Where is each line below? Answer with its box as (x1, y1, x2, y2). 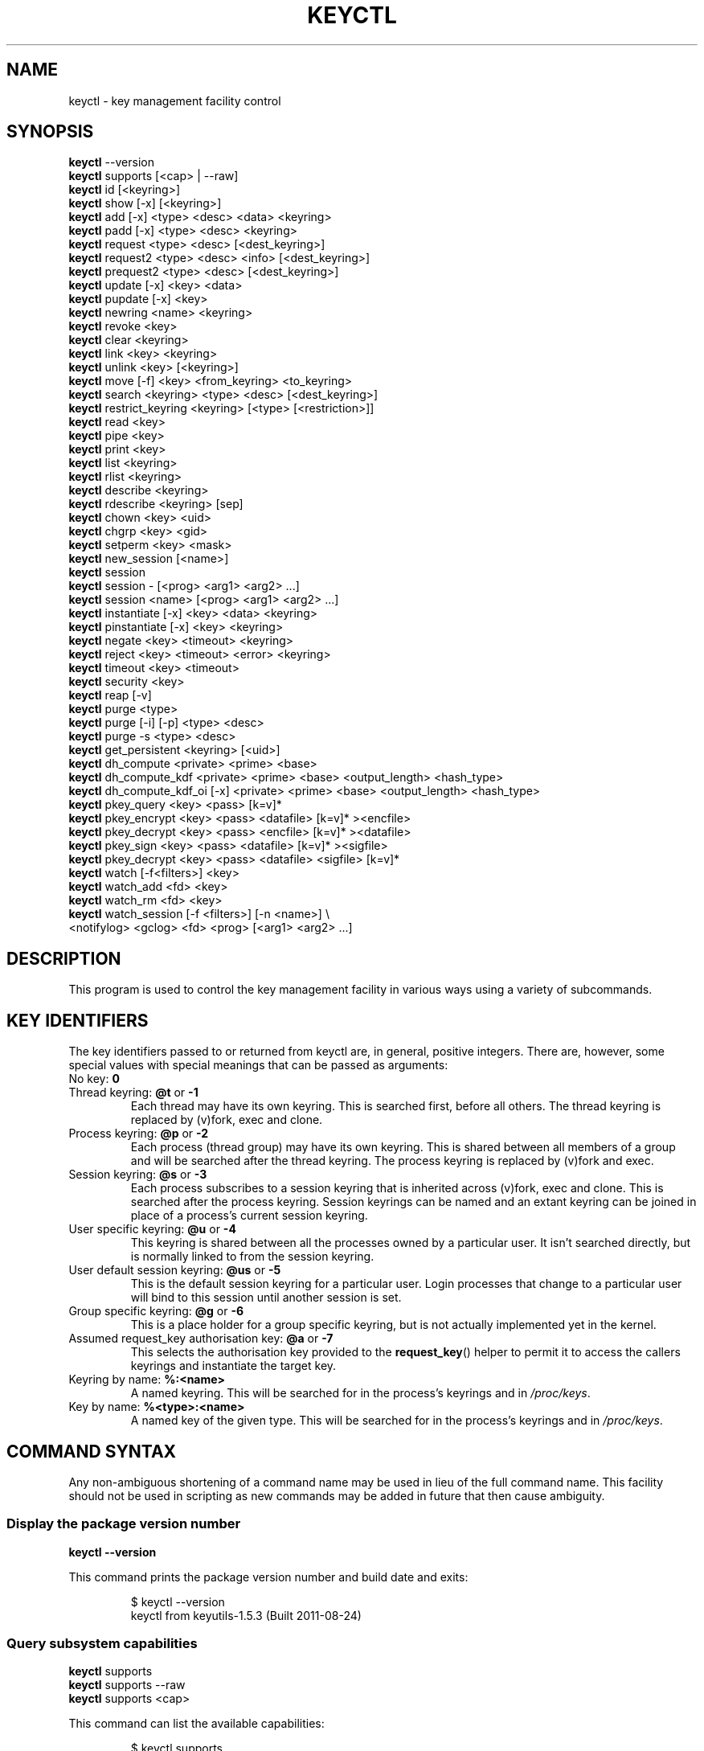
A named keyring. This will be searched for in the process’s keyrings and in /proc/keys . (130, 1386, 591, 1400)
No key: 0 (68, 1072, 120, 1086)
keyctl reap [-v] (68, 688, 152, 703)
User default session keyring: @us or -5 (68, 1263, 281, 1277)
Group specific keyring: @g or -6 (68, 1304, 244, 1318)
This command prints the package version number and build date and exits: (68, 1569, 469, 1584)
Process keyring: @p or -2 (68, 1126, 209, 1141)
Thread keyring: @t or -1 (68, 1085, 199, 1100)
